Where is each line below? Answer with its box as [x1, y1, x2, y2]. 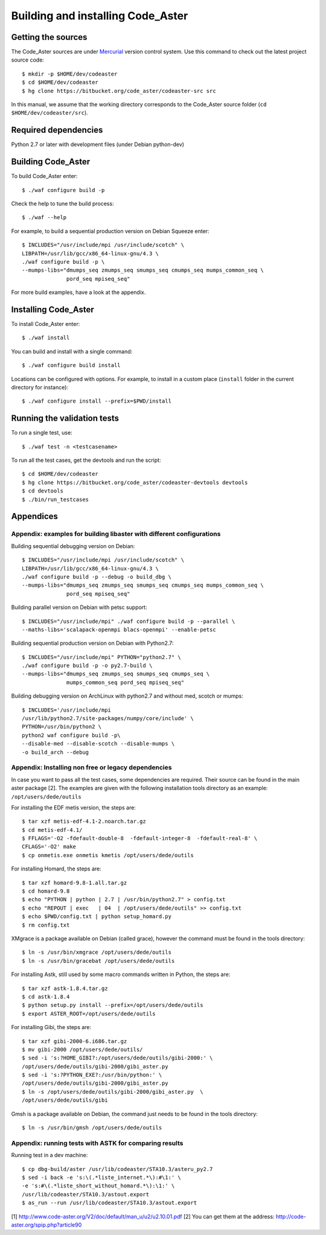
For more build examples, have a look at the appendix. [11, 289, 146, 296]
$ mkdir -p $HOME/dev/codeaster [22, 70, 118, 77]
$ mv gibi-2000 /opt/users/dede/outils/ [22, 1046, 143, 1053]
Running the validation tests [11, 413, 120, 424]
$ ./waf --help [22, 214, 67, 221]
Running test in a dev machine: [11, 1152, 88, 1159]
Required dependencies [11, 125, 103, 135]
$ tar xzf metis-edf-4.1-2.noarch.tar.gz [22, 818, 146, 825]
